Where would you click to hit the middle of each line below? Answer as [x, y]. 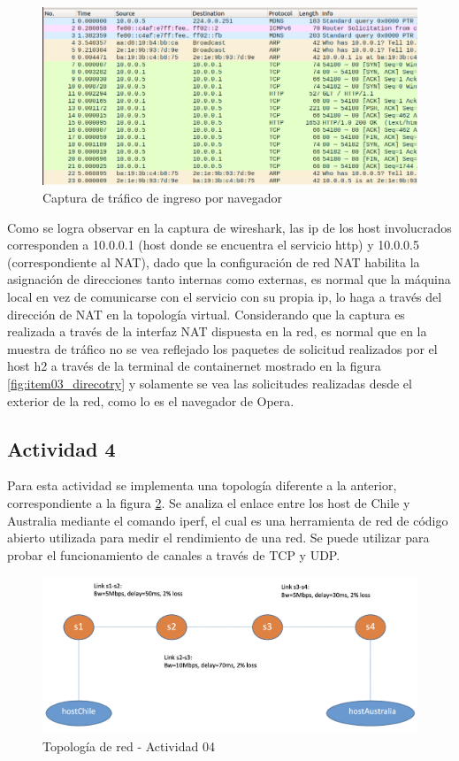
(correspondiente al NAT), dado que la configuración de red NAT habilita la [214, 261]
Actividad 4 [61, 448]
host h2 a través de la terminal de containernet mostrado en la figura [194, 366]
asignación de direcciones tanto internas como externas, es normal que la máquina [229, 279]
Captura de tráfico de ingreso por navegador [162, 198]
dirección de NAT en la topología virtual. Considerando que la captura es [206, 314]
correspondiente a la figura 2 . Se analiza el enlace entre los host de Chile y [209, 503]
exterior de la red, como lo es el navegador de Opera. [151, 400]
